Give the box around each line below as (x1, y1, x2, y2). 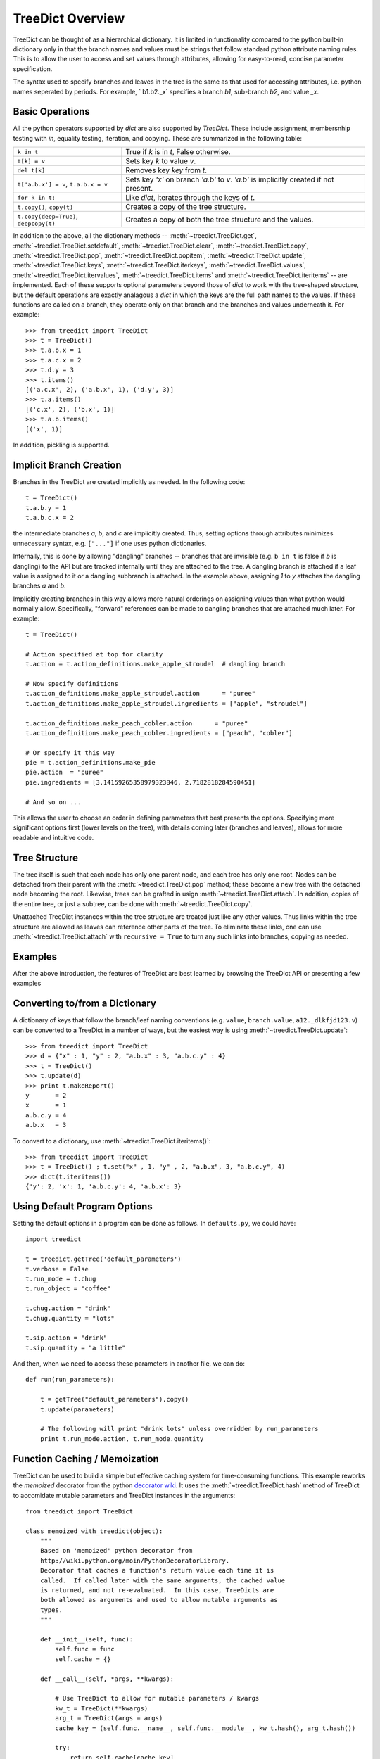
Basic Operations (13, 106, 91, 118)
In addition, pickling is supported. (13, 440, 110, 449)
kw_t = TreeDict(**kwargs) (55, 1704, 148, 1713)
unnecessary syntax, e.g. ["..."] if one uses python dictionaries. (13, 539, 207, 547)
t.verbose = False (25, 1265, 89, 1273)
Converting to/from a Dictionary (13, 998, 156, 1010)
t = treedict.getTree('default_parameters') (25, 1255, 182, 1263)
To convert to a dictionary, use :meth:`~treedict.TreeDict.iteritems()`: (13, 1136, 211, 1145)
